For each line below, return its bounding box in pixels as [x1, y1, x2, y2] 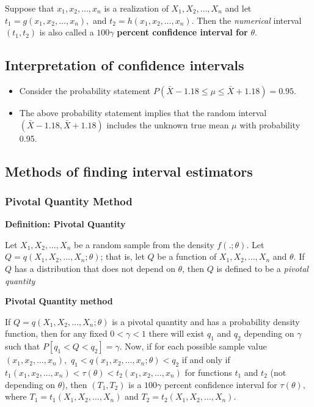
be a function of [157, 250, 217, 263]
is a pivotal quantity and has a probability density [112, 315, 300, 328]
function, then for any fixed [5, 327, 108, 340]
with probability [239, 118, 301, 131]
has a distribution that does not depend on [14, 262, 175, 274]
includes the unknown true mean [106, 118, 229, 131]
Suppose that [5, 2, 54, 14]
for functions [184, 365, 232, 378]
